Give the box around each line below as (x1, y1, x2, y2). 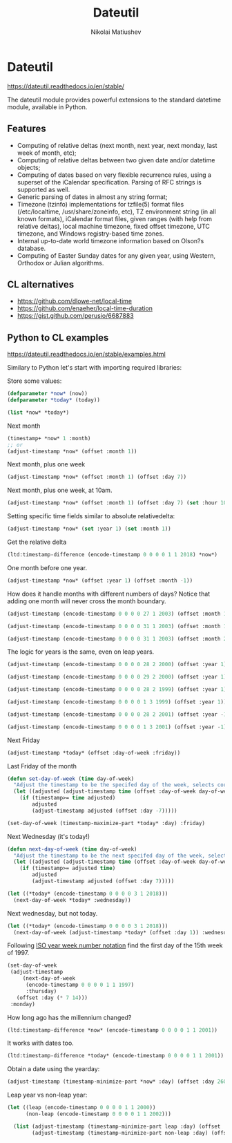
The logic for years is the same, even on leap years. (7, 648, 155, 656)
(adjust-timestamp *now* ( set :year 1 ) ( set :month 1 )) (7, 525, 171, 533)
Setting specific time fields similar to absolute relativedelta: (7, 512, 175, 520)
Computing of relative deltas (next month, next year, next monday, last (17, 141, 217, 149)
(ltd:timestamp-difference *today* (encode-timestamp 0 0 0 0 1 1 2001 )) (7, 1052, 224, 1059)
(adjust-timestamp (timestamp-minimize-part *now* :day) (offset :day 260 (7, 1078, 227, 1086)
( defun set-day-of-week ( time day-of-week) (7, 775, 135, 782)
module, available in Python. (7, 102, 88, 111)
